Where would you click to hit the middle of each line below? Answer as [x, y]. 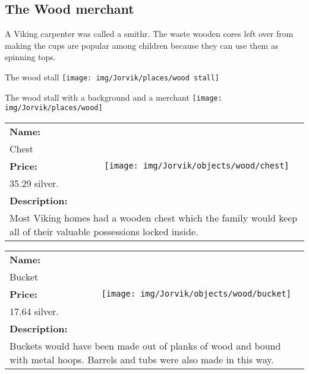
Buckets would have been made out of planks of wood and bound [145, 345]
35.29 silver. [34, 183]
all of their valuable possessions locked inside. [104, 231]
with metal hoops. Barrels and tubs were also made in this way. [142, 359]
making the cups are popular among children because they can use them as [142, 45]
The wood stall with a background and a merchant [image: [113, 97]
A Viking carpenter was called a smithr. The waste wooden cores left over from [149, 34]
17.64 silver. [34, 311]
